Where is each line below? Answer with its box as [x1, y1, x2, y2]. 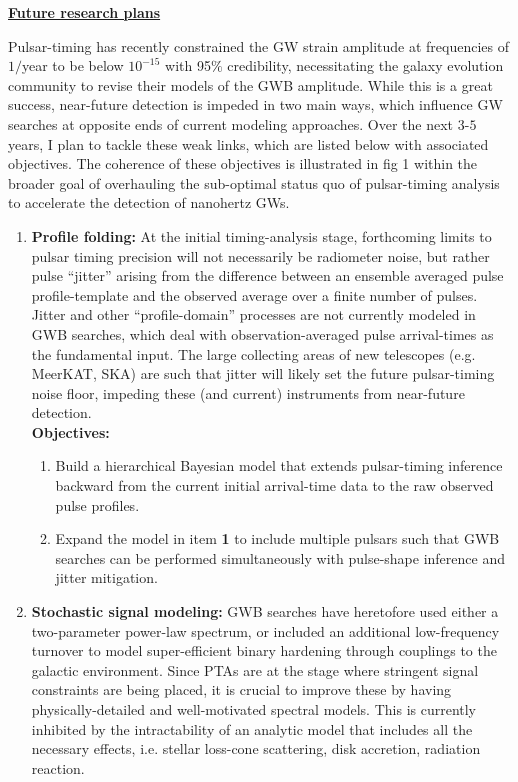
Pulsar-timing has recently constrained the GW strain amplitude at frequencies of [8, 35, 510, 56]
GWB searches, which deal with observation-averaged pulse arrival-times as [31, 323, 494, 344]
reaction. [31, 757, 85, 778]
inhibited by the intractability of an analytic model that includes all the [31, 718, 473, 739]
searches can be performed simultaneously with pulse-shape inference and [55, 547, 505, 568]
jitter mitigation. [55, 567, 158, 588]
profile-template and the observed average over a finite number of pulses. [31, 284, 478, 305]
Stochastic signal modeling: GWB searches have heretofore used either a [31, 601, 499, 622]
